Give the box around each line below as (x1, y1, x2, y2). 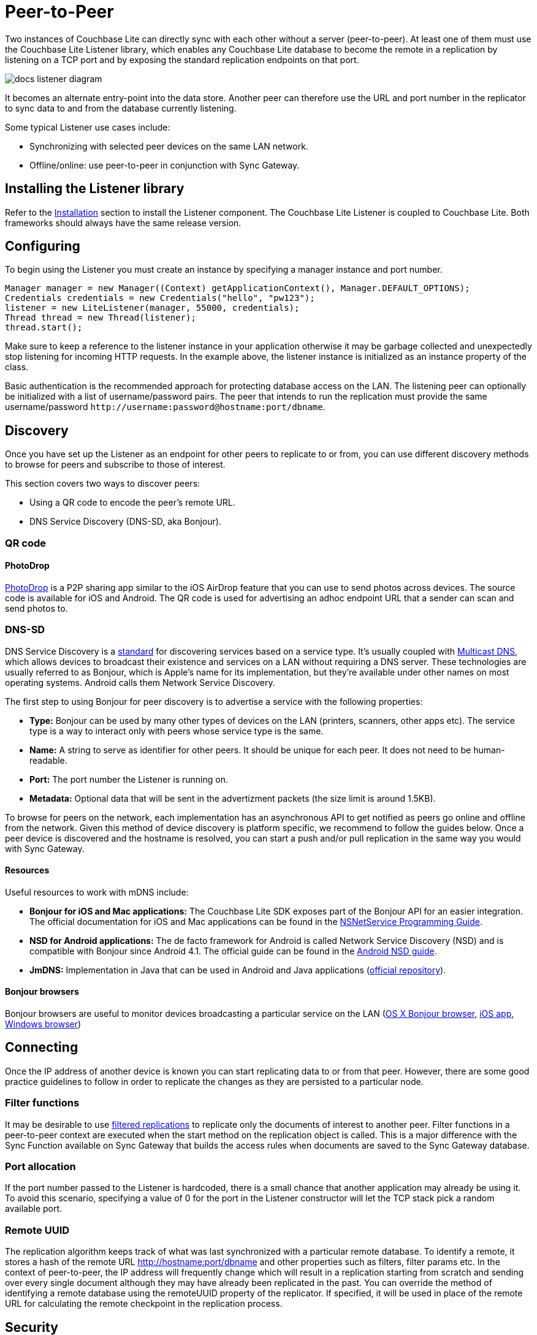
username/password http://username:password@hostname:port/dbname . (5, 401, 326, 413)
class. (5, 362, 29, 373)
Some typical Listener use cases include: (5, 121, 170, 132)
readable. (29, 755, 67, 766)
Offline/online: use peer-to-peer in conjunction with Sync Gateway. (29, 159, 300, 170)
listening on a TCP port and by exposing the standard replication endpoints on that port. (5, 54, 359, 65)
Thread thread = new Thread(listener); (5, 313, 196, 323)
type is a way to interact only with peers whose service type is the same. (29, 725, 324, 736)
